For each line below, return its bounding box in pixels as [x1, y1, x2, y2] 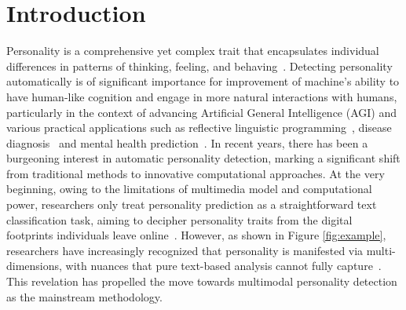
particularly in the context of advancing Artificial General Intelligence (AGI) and [6, 104, 397, 120]
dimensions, [6, 257, 62, 274]
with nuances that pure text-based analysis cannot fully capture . [65, 257, 382, 274]
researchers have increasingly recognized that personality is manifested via [6, 242, 364, 258]
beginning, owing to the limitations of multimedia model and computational [6, 181, 372, 197]
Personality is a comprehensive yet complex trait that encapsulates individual [6, 42, 379, 59]
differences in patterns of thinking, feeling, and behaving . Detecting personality [6, 57, 393, 74]
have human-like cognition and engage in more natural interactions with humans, [6, 88, 397, 104]
